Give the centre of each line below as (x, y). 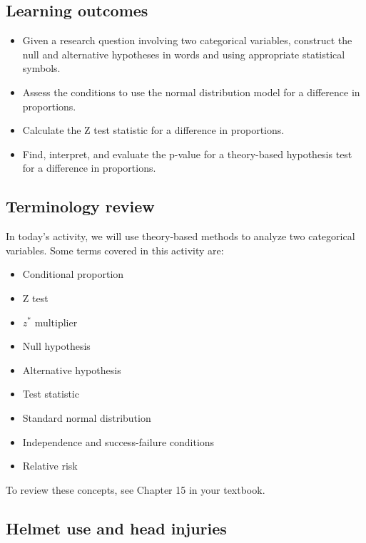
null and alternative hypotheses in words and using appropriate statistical (184, 54)
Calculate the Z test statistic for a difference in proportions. (153, 130)
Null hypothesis (56, 346)
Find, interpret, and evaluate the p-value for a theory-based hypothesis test (187, 154)
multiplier (56, 322)
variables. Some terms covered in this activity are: (115, 250)
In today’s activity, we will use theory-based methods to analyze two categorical (181, 236)
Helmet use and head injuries (116, 528)
